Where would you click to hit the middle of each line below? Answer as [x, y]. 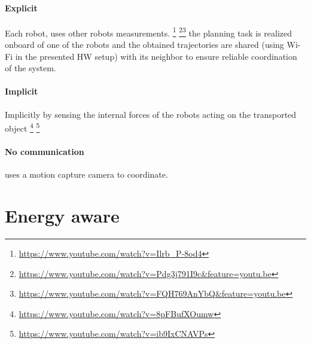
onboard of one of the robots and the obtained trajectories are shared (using [144, 45]
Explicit [21, 7]
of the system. [31, 68]
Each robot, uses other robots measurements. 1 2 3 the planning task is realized [149, 32]
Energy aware [62, 216]
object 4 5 [22, 127]
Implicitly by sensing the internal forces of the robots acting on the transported [151, 114]
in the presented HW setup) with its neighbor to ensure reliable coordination [156, 56]
